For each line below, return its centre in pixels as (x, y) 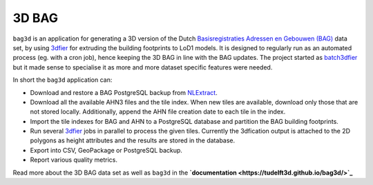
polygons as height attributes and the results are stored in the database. (133, 140)
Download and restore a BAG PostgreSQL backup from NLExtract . (124, 92)
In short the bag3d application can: (63, 80)
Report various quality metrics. (74, 160)
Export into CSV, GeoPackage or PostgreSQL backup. (106, 150)
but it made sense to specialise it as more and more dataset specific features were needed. (143, 67)
